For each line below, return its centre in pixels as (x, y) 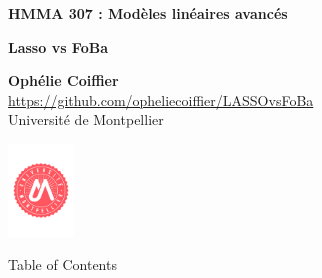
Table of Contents (62, 264)
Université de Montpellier (86, 119)
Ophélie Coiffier (63, 80)
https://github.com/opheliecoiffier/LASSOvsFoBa (161, 99)
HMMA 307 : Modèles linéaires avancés (148, 13)
